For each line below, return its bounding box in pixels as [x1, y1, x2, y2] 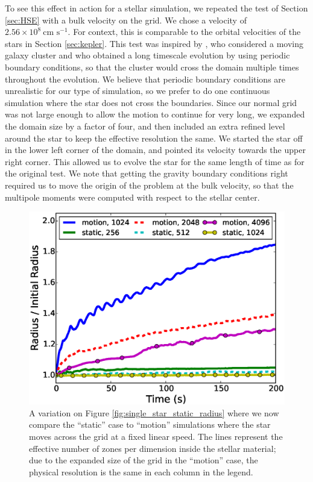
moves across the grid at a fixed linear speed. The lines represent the [29, 430, 283, 442]
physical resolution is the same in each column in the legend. [29, 465, 253, 478]
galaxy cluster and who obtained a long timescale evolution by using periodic [5, 49, 290, 61]
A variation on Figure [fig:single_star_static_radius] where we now [29, 406, 279, 419]
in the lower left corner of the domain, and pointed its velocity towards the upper [5, 143, 306, 156]
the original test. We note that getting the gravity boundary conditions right [5, 167, 288, 180]
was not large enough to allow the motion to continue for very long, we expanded [5, 108, 305, 120]
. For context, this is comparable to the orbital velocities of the [68, 25, 301, 38]
